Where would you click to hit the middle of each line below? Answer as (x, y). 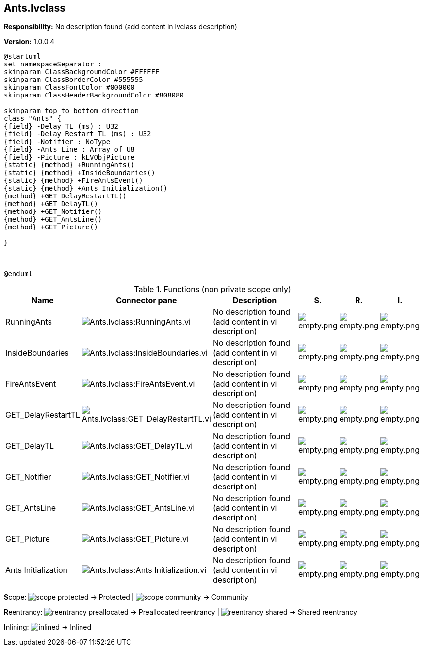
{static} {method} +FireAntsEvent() (73, 181)
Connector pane (146, 301)
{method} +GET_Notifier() (53, 212)
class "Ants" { (33, 119)
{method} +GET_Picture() (51, 227)
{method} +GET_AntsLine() (53, 219)
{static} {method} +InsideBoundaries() (80, 173)
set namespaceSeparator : (53, 64)
